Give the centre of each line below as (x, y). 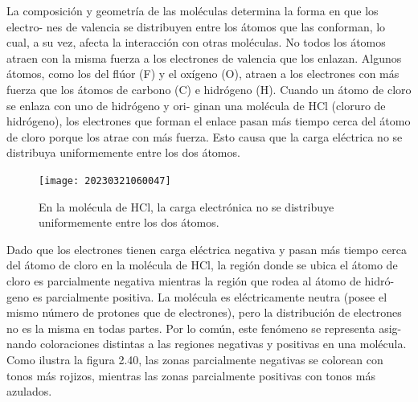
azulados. (29, 391)
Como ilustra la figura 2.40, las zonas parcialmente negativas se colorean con (195, 359)
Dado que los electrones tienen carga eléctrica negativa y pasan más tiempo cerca (207, 249)
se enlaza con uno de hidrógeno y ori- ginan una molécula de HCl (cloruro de (196, 105)
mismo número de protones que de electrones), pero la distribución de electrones (204, 312)
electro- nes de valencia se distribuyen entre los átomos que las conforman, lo (196, 26)
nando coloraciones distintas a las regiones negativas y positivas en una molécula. (207, 344)
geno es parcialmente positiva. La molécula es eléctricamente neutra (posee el (197, 296)
